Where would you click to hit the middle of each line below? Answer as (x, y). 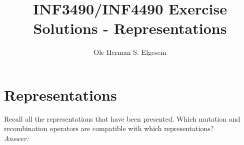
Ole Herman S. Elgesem (130, 52)
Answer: (16, 138)
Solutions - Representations (130, 28)
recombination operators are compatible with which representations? (109, 128)
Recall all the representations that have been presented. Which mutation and (122, 118)
